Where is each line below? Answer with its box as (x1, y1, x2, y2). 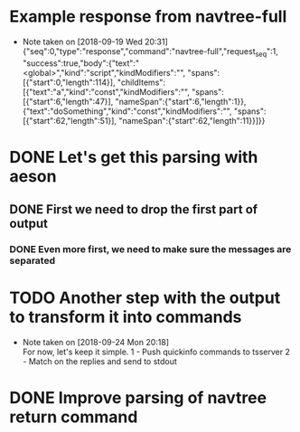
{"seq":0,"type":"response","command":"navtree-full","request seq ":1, (22, 45, 278, 59)
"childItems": (117, 77, 165, 88)
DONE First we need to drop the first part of (9, 202, 258, 218)
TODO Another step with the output (9, 287, 281, 308)
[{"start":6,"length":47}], (22, 96, 114, 107)
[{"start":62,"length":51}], (22, 115, 117, 126)
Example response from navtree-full (9, 6, 287, 27)
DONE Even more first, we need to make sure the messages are (9, 243, 292, 256)
